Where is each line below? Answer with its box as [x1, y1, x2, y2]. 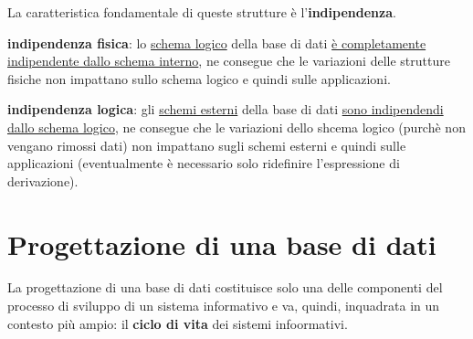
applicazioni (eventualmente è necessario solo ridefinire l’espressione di [7, 154, 400, 173]
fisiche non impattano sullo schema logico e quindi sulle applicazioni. [7, 69, 391, 88]
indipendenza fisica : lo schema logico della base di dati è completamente [7, 33, 426, 52]
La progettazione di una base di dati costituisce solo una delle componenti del [7, 278, 443, 297]
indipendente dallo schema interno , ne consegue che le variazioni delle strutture [7, 51, 450, 70]
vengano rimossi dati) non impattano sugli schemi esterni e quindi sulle [7, 135, 406, 154]
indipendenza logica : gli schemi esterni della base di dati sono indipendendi [7, 100, 444, 119]
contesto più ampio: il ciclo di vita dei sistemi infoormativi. [7, 313, 348, 333]
